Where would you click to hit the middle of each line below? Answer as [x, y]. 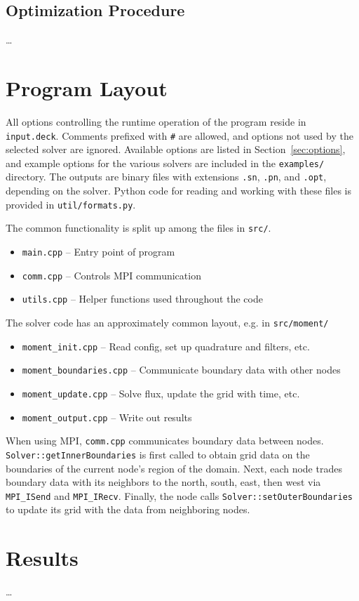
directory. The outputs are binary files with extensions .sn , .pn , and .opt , [166, 177]
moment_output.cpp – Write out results [107, 417]
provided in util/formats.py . [71, 204]
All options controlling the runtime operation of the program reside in [156, 121]
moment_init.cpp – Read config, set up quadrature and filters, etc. [166, 346]
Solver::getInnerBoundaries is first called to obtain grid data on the [158, 454]
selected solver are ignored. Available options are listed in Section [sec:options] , [176, 149]
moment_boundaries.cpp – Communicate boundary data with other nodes [181, 370]
